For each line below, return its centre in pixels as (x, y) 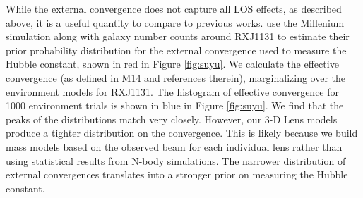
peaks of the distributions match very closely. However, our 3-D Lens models (172, 119)
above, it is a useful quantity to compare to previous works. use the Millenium (175, 22)
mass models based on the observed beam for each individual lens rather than (174, 146)
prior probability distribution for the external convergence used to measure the (176, 50)
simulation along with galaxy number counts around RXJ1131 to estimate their (178, 36)
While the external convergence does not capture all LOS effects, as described (174, 8)
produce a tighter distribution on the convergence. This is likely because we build (182, 133)
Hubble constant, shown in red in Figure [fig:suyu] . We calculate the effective (172, 64)
